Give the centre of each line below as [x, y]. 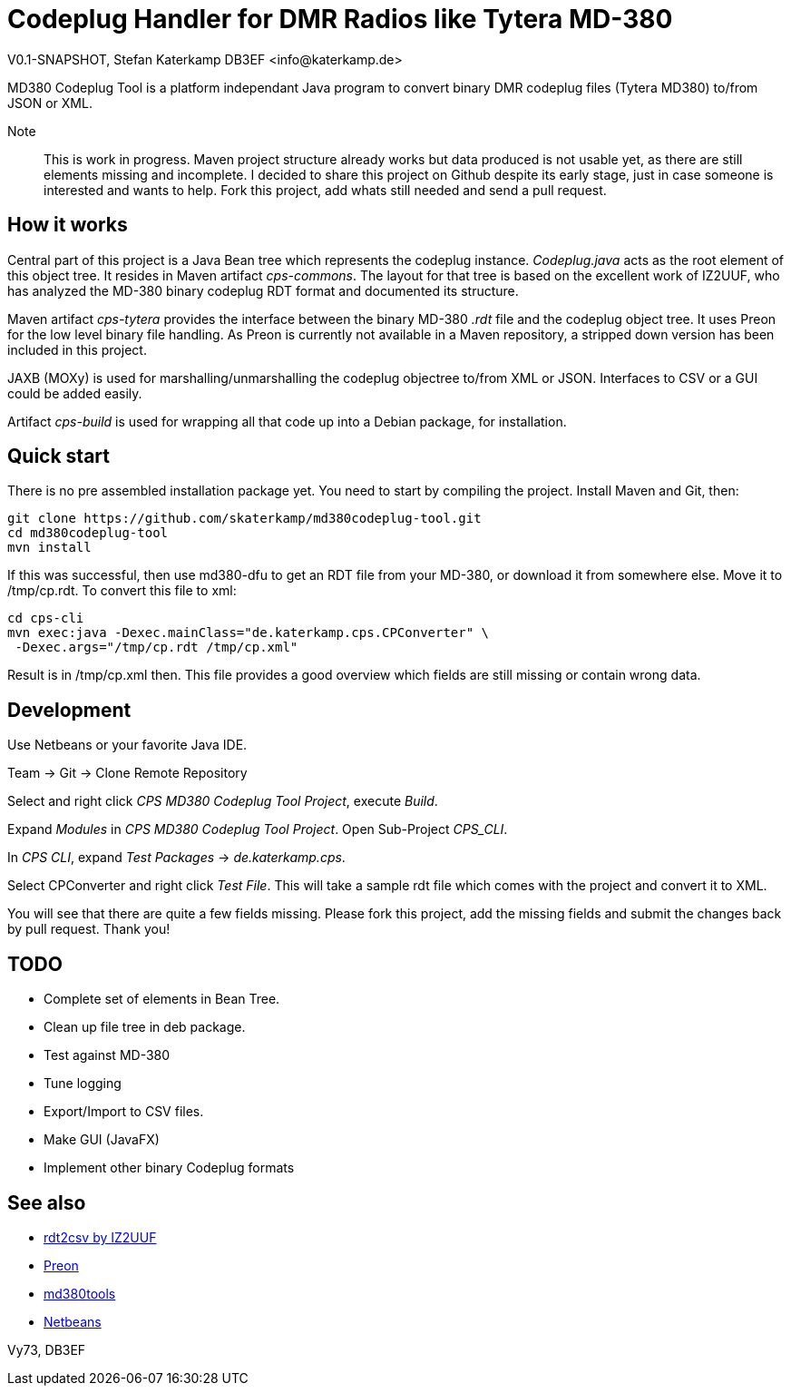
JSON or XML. [50, 103]
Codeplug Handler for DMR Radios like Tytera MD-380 [340, 19]
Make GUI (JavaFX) [102, 1140]
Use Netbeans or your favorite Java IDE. [127, 745]
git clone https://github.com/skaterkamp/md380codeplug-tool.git [244, 519]
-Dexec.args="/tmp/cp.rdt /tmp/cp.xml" [156, 647]
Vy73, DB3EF [47, 1349]
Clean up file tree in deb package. [145, 1027]
